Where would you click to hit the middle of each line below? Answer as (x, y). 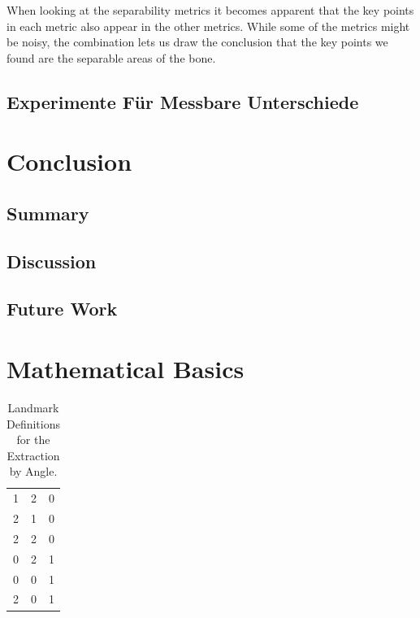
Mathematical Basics (126, 369)
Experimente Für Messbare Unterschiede (183, 101)
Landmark (33, 407)
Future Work (62, 309)
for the (33, 440)
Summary (48, 213)
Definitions (34, 423)
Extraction (33, 455)
